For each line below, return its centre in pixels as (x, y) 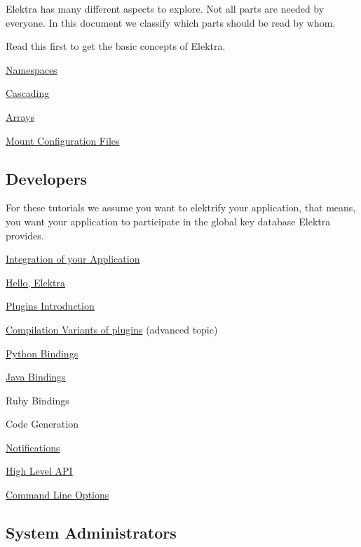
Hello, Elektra (36, 282)
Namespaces (32, 69)
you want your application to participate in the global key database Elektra (168, 221)
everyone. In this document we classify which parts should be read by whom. (171, 22)
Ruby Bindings (38, 400)
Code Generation (42, 424)
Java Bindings (36, 377)
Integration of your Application (73, 259)
